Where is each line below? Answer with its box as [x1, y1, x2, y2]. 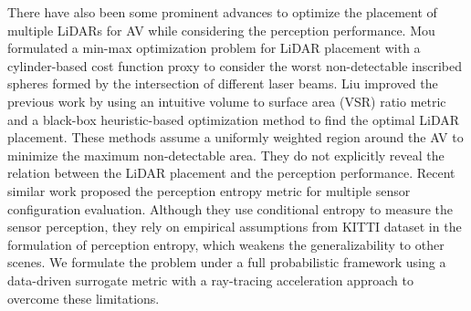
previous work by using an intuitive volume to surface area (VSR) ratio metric [7, 91, 446, 110]
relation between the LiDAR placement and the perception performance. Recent [7, 163, 455, 182]
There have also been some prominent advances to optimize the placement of [7, 3, 437, 21]
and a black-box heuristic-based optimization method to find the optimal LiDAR [7, 109, 460, 129]
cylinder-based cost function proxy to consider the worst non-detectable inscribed [7, 56, 462, 75]
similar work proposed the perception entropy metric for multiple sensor [7, 181, 411, 200]
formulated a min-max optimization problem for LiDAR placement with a [7, 38, 421, 57]
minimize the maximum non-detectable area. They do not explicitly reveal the [7, 145, 445, 164]
